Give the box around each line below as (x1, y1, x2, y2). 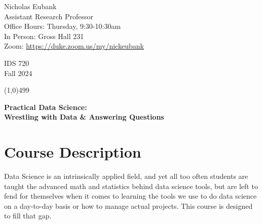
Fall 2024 (4, 67, 32, 78)
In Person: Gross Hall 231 (4, 30, 84, 41)
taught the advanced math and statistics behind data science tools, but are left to (4, 180, 258, 191)
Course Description (4, 141, 141, 162)
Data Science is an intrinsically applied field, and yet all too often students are (4, 171, 248, 181)
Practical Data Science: (4, 101, 87, 112)
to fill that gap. (4, 210, 52, 221)
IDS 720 (4, 57, 29, 68)
